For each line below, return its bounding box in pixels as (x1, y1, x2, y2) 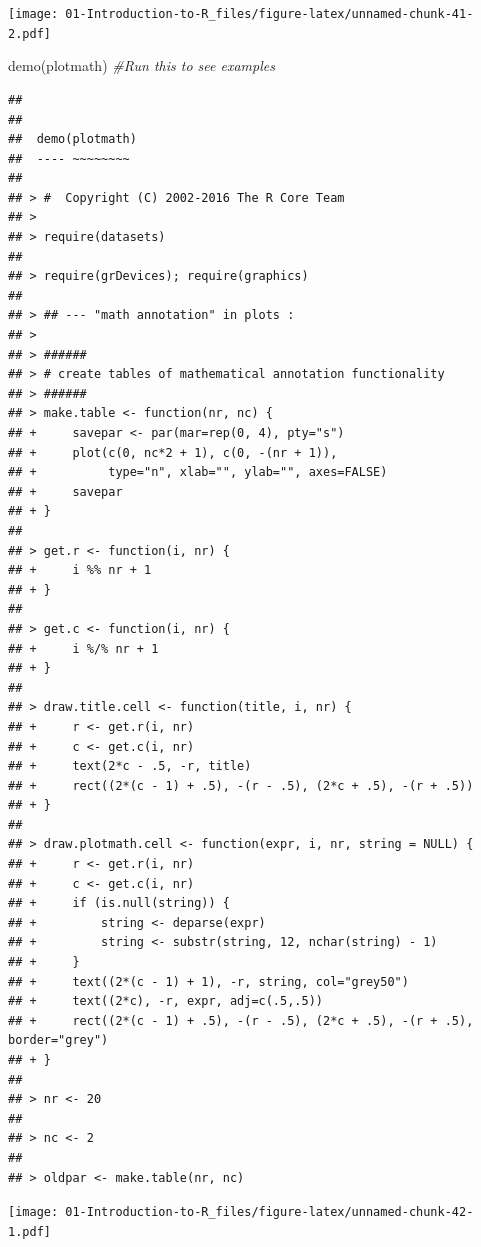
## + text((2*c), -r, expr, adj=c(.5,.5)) (8, 994, 323, 1009)
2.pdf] (8, 26, 51, 41)
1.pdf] (8, 1224, 51, 1239)
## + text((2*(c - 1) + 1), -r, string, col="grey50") (8, 974, 409, 989)
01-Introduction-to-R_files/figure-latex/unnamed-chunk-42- (65, 1205, 474, 1220)
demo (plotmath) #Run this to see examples (8, 55, 275, 76)
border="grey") (8, 1033, 109, 1048)
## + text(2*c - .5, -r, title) (8, 759, 252, 774)
